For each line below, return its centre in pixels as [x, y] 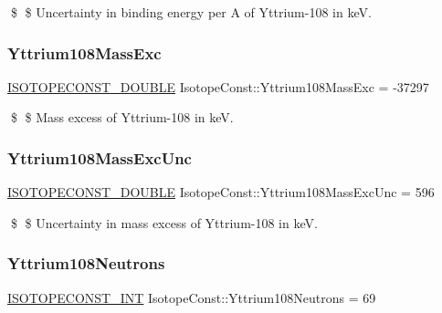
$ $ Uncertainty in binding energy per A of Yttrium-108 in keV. [191, 12]
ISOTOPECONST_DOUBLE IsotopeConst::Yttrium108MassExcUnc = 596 [221, 192]
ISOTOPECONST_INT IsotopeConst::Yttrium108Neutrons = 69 [192, 297]
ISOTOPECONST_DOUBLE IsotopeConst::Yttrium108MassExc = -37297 [218, 86]
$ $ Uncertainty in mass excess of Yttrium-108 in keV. [164, 222]
